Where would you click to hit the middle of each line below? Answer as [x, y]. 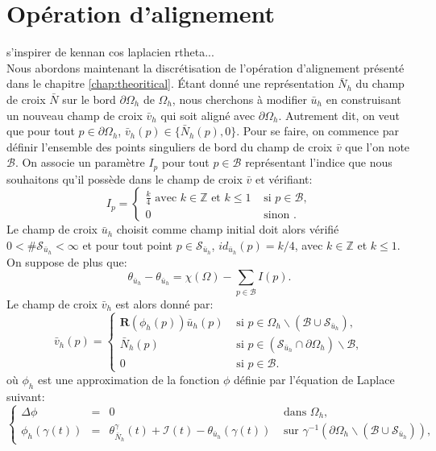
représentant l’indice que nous [319, 162]
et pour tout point [128, 244]
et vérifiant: [284, 178]
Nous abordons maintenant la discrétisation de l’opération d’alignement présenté [206, 67]
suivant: [26, 396]
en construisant [363, 99]
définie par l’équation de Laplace [314, 379]
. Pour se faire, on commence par [318, 131]
